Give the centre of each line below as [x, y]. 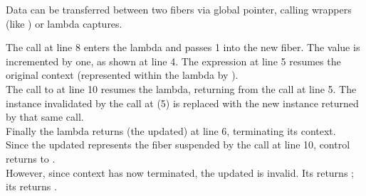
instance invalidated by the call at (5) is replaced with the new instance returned [182, 103]
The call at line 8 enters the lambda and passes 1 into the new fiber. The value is [183, 47]
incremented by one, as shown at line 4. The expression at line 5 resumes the [173, 61]
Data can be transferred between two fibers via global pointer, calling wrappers [179, 9]
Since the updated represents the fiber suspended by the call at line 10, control [178, 145]
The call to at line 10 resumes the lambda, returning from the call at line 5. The [181, 88]
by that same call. [45, 117]
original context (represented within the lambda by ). [122, 75]
